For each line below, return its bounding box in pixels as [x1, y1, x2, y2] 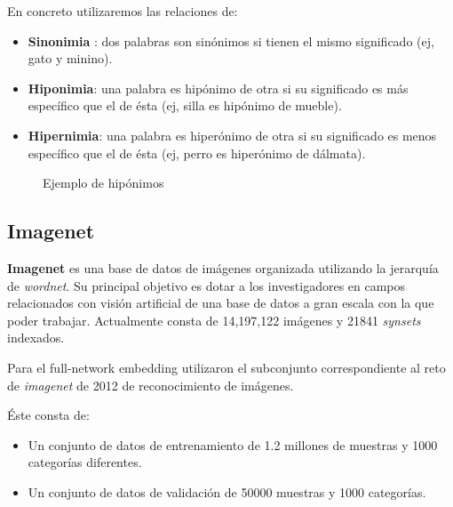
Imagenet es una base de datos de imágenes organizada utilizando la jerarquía [7, 258, 439, 277]
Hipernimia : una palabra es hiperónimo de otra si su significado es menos [28, 125, 437, 144]
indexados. [7, 328, 65, 347]
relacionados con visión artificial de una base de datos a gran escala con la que [7, 294, 434, 312]
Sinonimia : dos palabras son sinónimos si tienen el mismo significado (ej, [28, 31, 434, 50]
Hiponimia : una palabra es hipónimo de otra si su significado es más [28, 78, 409, 97]
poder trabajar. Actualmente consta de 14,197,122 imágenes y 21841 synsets [7, 310, 421, 329]
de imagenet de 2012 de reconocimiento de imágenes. [7, 375, 294, 394]
